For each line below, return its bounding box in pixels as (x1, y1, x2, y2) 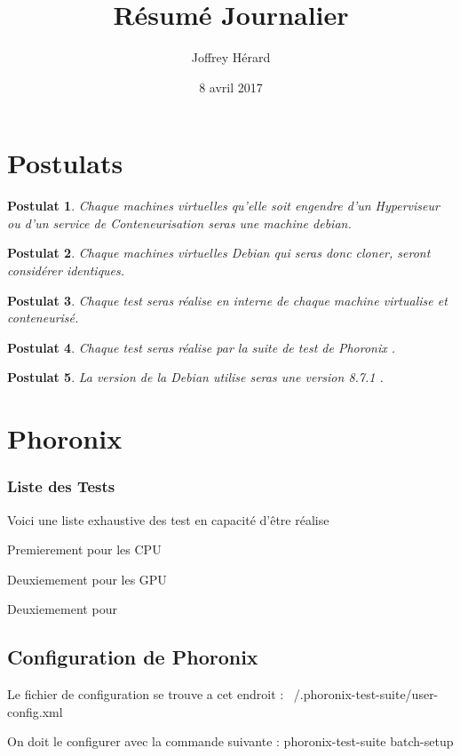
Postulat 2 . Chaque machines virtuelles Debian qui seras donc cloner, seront (7, 243, 431, 262)
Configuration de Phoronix (7, 643, 258, 671)
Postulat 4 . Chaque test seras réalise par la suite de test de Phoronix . (7, 338, 396, 356)
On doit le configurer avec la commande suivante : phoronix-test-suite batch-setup (7, 732, 454, 751)
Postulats (7, 145, 123, 181)
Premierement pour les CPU (7, 540, 162, 559)
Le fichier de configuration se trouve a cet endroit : (7, 685, 284, 704)
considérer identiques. (7, 261, 125, 280)
